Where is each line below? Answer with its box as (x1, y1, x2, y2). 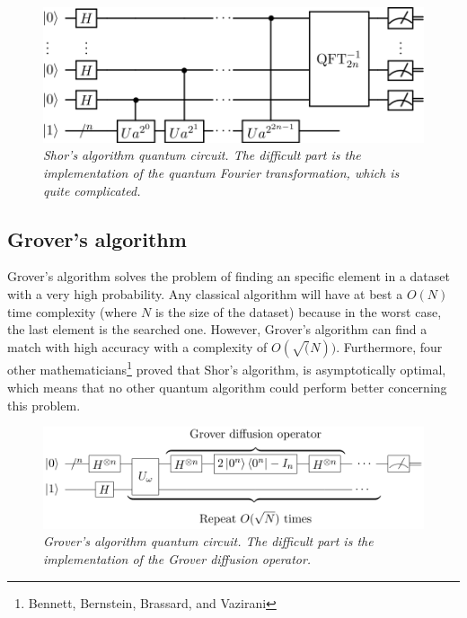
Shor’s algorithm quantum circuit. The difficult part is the (43, 146, 361, 164)
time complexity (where (7, 302, 137, 321)
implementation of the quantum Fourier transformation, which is (43, 163, 400, 181)
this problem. (7, 395, 81, 414)
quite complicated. (43, 181, 141, 199)
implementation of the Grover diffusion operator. (43, 549, 312, 568)
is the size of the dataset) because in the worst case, (154, 302, 442, 321)
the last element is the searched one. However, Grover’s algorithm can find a (7, 320, 427, 339)
